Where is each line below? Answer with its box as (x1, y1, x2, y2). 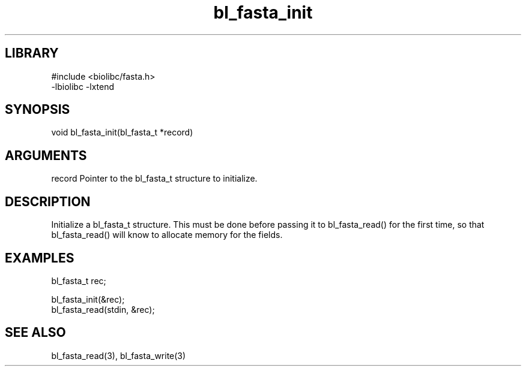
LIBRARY (5, 46, 59, 61)
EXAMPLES (5, 250, 74, 266)
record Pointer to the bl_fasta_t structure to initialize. (51, 173, 258, 184)
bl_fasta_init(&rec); (51, 294, 125, 304)
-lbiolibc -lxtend (51, 81, 115, 92)
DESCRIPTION (5, 194, 91, 209)
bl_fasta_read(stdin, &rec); (51, 304, 155, 315)
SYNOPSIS (5, 102, 70, 117)
